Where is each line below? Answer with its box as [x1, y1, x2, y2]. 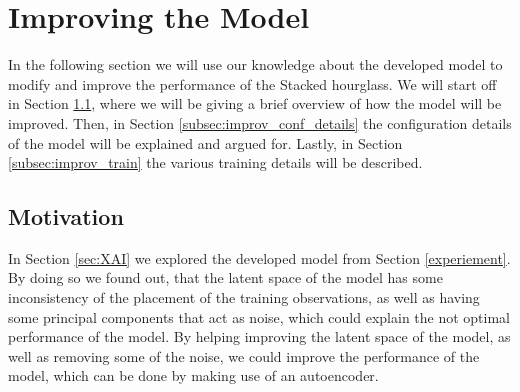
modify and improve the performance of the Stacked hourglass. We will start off [8, 73, 497, 94]
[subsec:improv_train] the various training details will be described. [8, 152, 423, 173]
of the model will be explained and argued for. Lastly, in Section [8, 132, 403, 153]
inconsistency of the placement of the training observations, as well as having [8, 287, 480, 308]
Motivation [8, 201, 124, 232]
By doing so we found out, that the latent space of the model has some [8, 267, 443, 288]
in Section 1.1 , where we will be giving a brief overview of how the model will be [8, 93, 502, 114]
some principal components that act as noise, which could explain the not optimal [8, 306, 511, 327]
